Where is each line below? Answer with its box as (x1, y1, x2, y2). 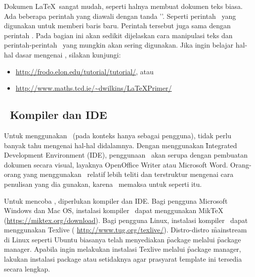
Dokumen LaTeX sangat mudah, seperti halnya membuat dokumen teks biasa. (4, 1, 243, 11)
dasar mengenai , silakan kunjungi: (15, 49, 121, 59)
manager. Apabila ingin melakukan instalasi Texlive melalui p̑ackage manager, (4, 244, 241, 254)
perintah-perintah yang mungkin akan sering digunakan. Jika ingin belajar (4, 40, 234, 50)
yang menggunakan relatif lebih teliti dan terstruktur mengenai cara (23, 169, 234, 179)
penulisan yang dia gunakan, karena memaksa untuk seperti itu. (4, 178, 202, 189)
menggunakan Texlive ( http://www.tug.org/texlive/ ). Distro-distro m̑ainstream (4, 224, 247, 235)
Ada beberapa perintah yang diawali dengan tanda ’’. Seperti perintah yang (4, 10, 236, 21)
